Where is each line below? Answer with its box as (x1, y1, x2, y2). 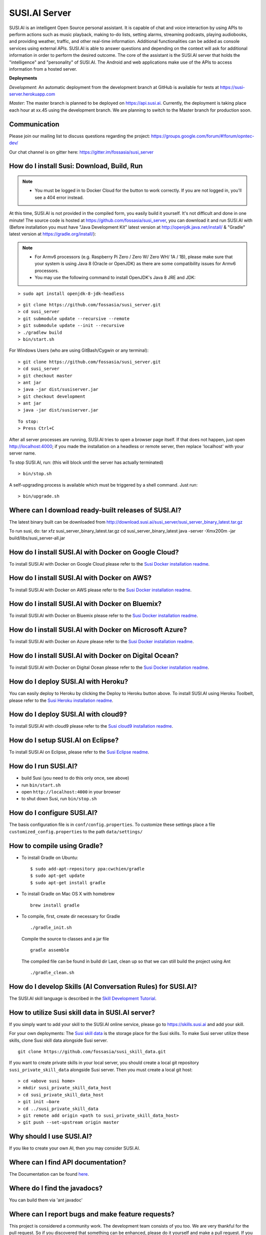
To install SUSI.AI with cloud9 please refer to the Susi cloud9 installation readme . (9, 723, 173, 729)
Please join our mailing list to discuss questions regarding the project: (9, 133, 150, 139)
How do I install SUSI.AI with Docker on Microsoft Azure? (9, 625, 187, 634)
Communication (9, 120, 60, 128)
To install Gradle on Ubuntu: (21, 855, 78, 861)
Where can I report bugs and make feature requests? (9, 1210, 175, 1218)
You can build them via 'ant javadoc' (9, 1197, 83, 1203)
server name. (9, 450, 36, 456)
